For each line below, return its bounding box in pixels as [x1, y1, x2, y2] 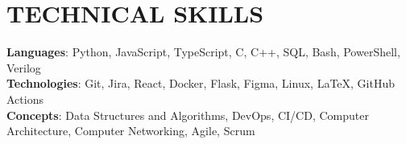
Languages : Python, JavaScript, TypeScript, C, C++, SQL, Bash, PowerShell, [6, 43, 400, 60]
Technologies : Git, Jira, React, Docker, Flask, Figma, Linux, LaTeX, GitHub [6, 75, 395, 92]
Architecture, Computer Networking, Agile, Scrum [6, 122, 255, 139]
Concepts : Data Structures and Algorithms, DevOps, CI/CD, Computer [6, 106, 369, 123]
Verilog [6, 59, 41, 76]
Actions [6, 90, 43, 107]
